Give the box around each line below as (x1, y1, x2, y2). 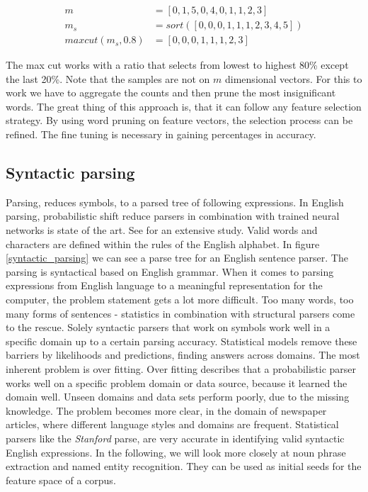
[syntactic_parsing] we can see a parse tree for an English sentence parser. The (6, 250, 348, 265)
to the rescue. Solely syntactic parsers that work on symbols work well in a (6, 320, 330, 335)
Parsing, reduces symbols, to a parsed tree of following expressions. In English (6, 194, 344, 209)
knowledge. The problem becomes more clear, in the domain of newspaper (6, 403, 327, 418)
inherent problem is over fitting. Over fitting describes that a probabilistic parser (6, 361, 357, 376)
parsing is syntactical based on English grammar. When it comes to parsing (6, 264, 334, 279)
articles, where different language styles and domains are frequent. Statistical (6, 417, 339, 432)
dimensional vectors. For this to (225, 71, 362, 86)
